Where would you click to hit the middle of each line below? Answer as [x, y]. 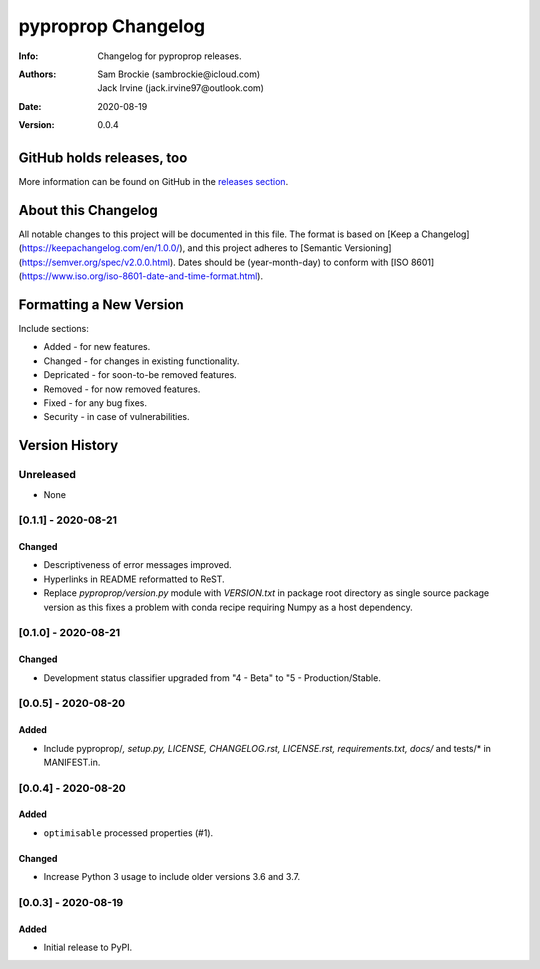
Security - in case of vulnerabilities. [116, 417]
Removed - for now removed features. [122, 389]
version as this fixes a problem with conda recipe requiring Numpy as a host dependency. [228, 607]
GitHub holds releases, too [103, 157]
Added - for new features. [97, 347]
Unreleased [47, 475]
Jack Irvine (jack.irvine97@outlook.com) [181, 88]
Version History [68, 445]
